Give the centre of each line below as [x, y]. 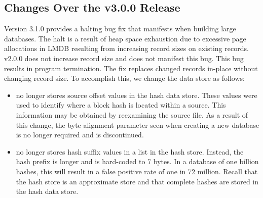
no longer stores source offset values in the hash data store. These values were [137, 95]
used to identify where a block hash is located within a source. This [121, 105]
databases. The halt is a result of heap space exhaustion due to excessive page [125, 38]
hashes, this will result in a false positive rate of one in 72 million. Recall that [137, 171]
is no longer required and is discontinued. [80, 135]
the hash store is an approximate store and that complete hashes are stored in [137, 181]
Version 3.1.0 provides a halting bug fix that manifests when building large [120, 29]
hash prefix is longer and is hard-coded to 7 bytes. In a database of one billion [137, 161]
